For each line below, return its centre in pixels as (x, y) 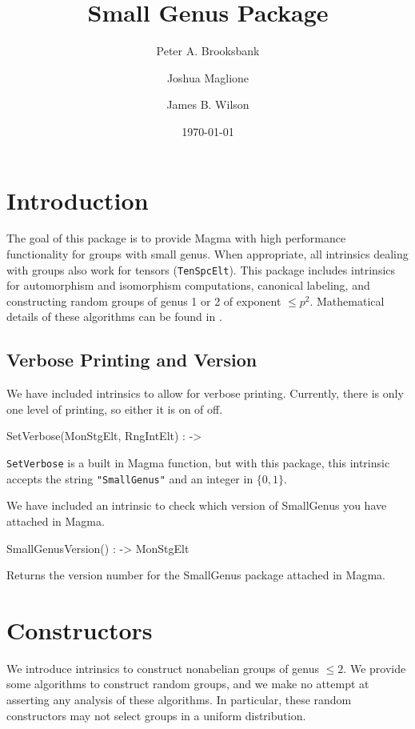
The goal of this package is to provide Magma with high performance (176, 238)
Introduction (78, 200)
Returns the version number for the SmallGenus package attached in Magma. (196, 575)
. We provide (375, 668)
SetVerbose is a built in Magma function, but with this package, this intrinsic (198, 463)
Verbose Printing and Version (132, 360)
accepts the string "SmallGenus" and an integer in (130, 478)
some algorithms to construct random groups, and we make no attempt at (188, 684)
